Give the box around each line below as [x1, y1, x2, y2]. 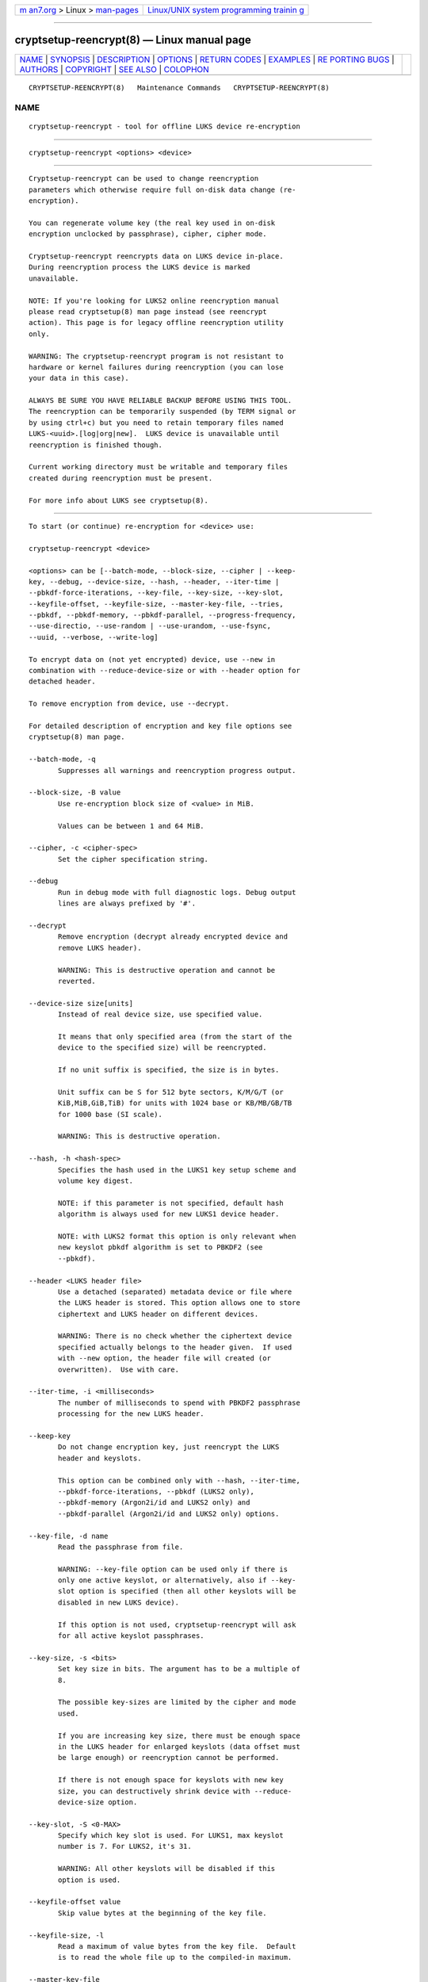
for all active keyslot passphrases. [58, 1632, 205, 1640]
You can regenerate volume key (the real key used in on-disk [29, 218, 276, 228]
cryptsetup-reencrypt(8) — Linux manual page [14, 33, 251, 47]
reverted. [58, 976, 96, 985]
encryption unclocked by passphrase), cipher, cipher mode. [29, 230, 267, 239]
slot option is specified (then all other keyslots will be [58, 1586, 296, 1596]
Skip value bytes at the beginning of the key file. [58, 1908, 267, 1918]
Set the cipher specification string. [58, 855, 209, 863]
